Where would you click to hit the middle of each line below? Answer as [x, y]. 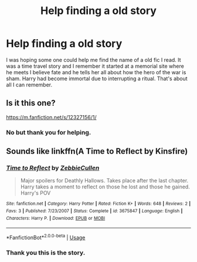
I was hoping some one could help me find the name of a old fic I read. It [94, 60]
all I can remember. [29, 85]
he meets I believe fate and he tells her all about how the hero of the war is [96, 72]
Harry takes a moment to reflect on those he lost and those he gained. [105, 187]
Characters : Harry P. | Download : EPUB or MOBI [56, 218]
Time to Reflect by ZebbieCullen [53, 168]
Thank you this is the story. [46, 253]
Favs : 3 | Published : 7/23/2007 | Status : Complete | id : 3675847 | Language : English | [94, 211]
